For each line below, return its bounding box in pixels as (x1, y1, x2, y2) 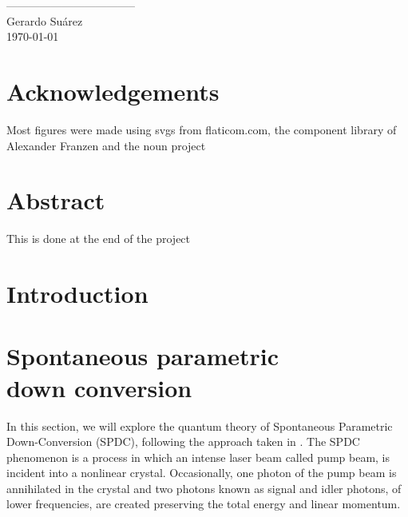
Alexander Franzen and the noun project (6, 137, 206, 153)
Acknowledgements (6, 74, 220, 107)
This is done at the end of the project (6, 230, 191, 247)
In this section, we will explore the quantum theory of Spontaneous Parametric (6, 417, 393, 434)
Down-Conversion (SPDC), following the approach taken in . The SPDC (6, 433, 360, 450)
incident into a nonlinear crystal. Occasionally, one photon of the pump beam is (6, 464, 397, 481)
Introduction (6, 277, 149, 309)
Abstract (6, 184, 105, 217)
